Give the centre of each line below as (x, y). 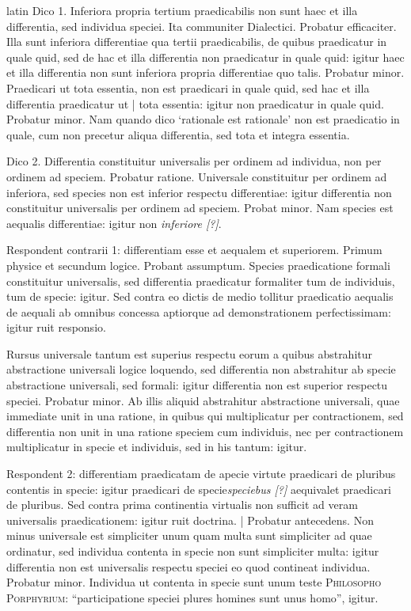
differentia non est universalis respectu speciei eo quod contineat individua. (188, 566)
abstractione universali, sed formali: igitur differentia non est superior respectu (197, 385)
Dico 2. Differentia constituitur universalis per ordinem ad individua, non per (194, 161)
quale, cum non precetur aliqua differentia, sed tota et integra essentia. (178, 134)
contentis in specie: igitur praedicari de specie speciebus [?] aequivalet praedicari (199, 489)
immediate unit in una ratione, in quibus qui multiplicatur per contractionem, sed (205, 416)
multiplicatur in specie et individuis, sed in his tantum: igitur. (157, 447)
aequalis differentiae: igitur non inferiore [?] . (114, 223)
